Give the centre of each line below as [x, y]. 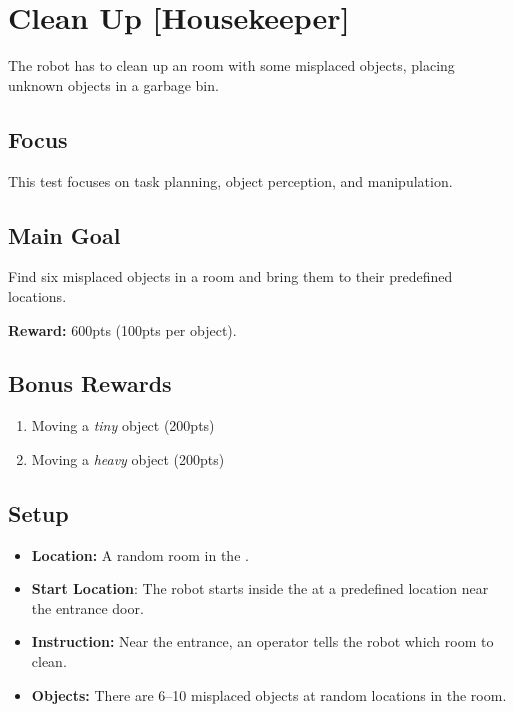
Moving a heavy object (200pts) [128, 458]
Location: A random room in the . [140, 554]
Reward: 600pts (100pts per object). [122, 329]
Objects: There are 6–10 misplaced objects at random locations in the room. [269, 694]
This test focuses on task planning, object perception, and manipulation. [230, 180]
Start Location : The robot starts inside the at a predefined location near [260, 588]
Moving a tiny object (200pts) [123, 425]
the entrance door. [87, 607]
